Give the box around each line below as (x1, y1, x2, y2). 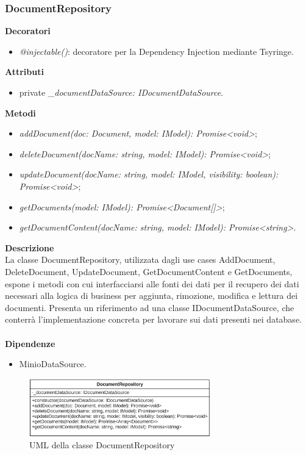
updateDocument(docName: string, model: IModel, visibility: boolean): (19, 168, 279, 181)
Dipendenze (5, 337, 55, 349)
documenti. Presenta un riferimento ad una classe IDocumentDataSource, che (5, 301, 294, 313)
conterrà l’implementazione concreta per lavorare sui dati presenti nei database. (5, 313, 302, 326)
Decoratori (5, 24, 51, 37)
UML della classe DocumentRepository (29, 439, 175, 451)
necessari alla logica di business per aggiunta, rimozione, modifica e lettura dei (5, 289, 298, 302)
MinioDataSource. (19, 357, 87, 370)
